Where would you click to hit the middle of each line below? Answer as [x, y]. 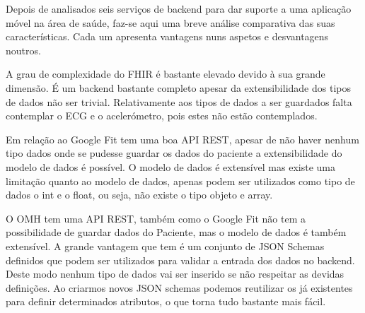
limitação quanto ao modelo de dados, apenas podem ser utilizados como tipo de [180, 181]
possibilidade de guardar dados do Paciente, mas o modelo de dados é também [176, 232]
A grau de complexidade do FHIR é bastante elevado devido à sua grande [166, 74]
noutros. [23, 50]
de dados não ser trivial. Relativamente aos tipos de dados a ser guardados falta [179, 101]
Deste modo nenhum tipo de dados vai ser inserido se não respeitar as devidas [175, 274]
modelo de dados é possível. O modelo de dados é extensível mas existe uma [170, 166]
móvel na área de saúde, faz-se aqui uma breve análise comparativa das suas [170, 22]
